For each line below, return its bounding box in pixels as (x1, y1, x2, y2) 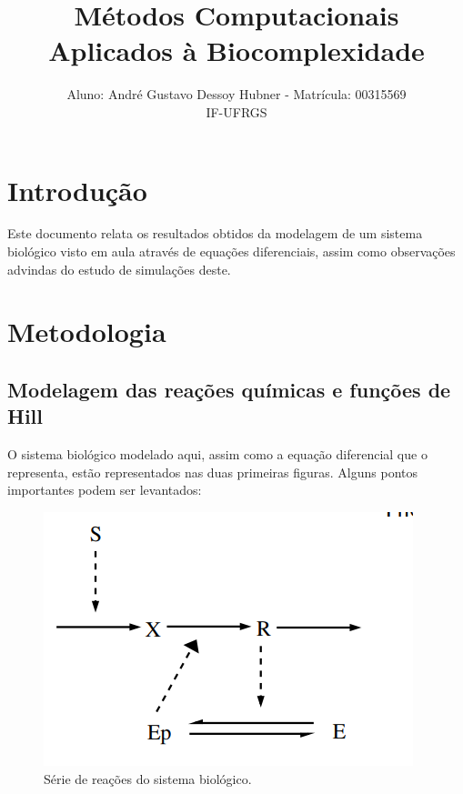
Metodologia (7, 313, 166, 350)
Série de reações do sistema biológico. (44, 769, 252, 788)
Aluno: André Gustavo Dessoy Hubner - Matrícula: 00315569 (66, 85, 407, 104)
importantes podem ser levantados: (7, 480, 202, 499)
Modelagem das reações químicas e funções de (7, 375, 451, 403)
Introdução (7, 171, 147, 208)
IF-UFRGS (206, 102, 267, 121)
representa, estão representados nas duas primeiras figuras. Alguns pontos (7, 462, 418, 481)
